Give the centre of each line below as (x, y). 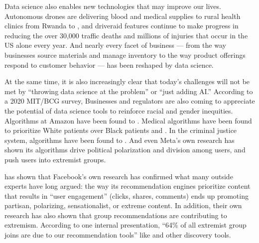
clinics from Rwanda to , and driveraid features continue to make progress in (122, 26)
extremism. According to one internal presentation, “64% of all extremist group (126, 225)
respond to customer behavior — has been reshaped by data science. (109, 64)
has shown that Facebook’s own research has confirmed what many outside (119, 176)
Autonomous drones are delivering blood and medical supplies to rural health (123, 16)
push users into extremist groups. (55, 159)
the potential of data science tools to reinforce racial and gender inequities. (119, 110)
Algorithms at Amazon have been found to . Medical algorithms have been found (128, 120)
